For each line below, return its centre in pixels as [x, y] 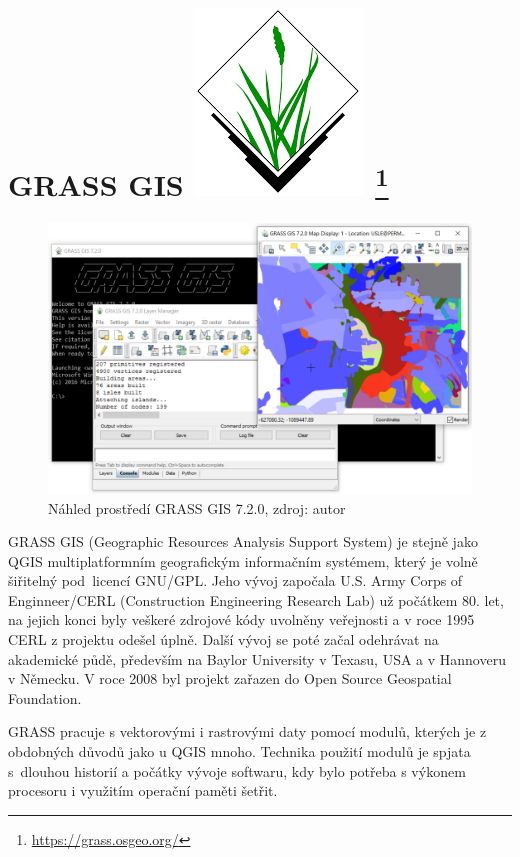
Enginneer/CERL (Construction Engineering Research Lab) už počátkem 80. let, [256, 599]
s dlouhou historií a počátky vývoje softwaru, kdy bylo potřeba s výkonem [237, 770]
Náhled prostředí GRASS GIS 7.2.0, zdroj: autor [197, 507]
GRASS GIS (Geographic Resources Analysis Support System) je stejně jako [243, 541]
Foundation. [45, 697]
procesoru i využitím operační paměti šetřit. [143, 790]
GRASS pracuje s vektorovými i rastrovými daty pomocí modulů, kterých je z [247, 731]
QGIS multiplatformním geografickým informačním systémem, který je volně [243, 560]
